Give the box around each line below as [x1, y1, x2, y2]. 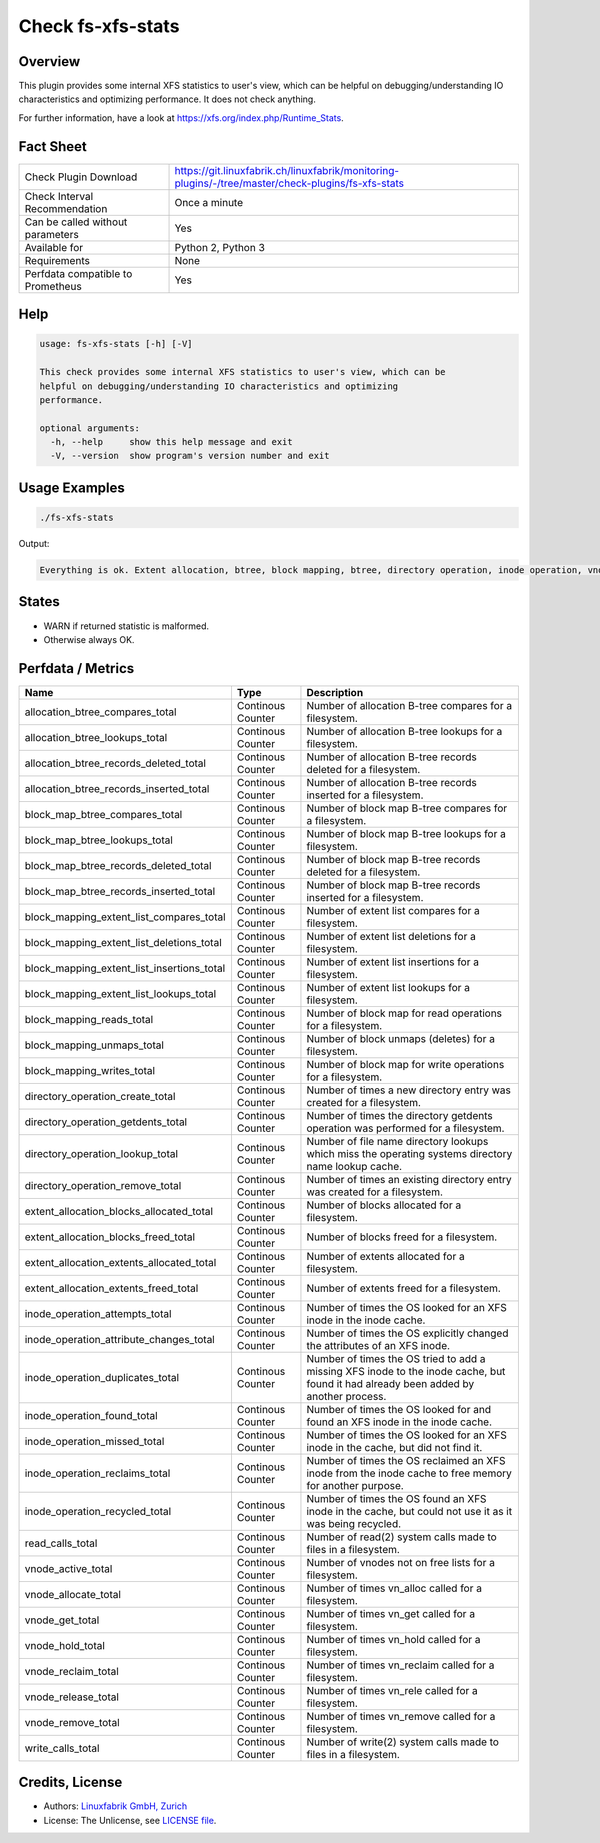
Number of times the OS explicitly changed [306, 1326, 509, 1340]
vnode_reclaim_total [24, 1664, 119, 1678]
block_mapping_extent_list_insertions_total [24, 961, 226, 975]
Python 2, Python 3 [174, 240, 265, 254]
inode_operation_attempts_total [24, 1306, 172, 1320]
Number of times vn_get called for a [306, 1606, 475, 1620]
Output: [18, 538, 50, 550]
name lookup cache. [306, 1159, 403, 1173]
